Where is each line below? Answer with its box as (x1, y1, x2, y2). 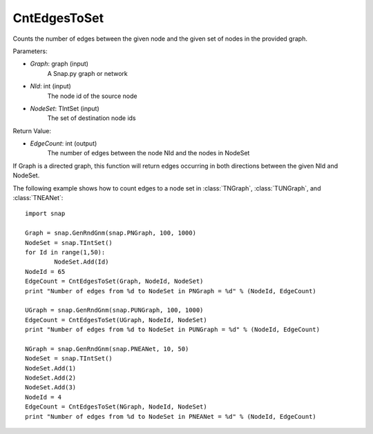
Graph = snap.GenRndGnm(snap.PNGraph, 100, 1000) (25, 229, 197, 237)
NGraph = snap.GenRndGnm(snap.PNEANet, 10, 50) (25, 345, 189, 353)
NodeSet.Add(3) (25, 384, 77, 391)
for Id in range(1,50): (25, 248, 106, 256)
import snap (25, 210, 66, 217)
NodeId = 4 (25, 393, 62, 401)
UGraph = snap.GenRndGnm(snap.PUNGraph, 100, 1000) (25, 306, 204, 314)
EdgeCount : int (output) (30, 139, 97, 148)
